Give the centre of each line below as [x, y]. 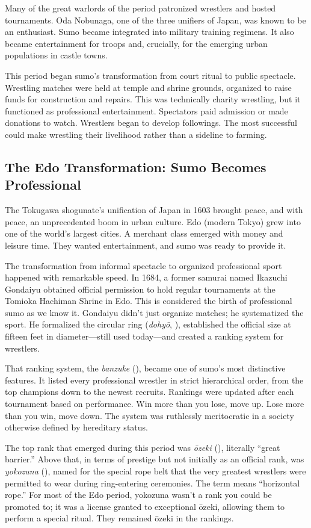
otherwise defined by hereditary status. [76, 427]
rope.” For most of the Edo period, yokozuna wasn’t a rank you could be [138, 495]
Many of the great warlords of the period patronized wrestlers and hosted [140, 8]
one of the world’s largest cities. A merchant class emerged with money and [144, 233]
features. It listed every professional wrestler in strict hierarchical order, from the [154, 380]
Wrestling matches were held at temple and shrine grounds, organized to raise [148, 87]
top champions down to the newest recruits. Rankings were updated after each [149, 392]
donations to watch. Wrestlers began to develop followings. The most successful [151, 123]
